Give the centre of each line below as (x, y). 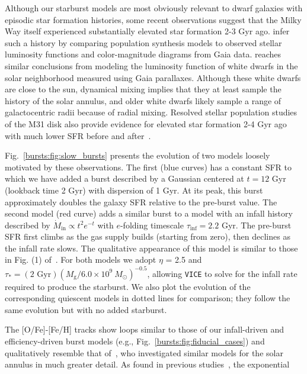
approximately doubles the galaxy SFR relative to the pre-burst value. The (141, 201)
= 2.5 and (184, 259)
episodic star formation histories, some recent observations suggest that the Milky (153, 19)
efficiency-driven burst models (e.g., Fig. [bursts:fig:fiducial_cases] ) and (135, 341)
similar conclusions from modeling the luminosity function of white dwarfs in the (151, 65)
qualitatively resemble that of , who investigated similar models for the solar (144, 352)
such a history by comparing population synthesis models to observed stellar (143, 42)
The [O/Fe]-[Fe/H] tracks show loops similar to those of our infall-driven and (145, 329)
